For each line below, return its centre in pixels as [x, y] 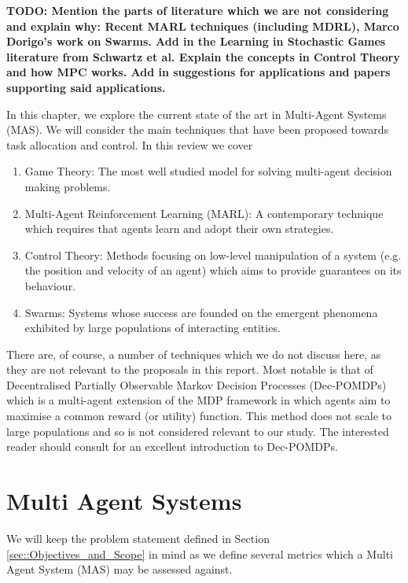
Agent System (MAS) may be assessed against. [119, 569]
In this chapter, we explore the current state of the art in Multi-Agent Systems [197, 114]
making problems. [68, 186]
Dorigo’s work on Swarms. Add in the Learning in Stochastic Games [196, 41]
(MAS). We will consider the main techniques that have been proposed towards [198, 129]
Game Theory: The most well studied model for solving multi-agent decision [208, 171]
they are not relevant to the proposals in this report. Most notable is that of [190, 369]
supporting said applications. [86, 87]
